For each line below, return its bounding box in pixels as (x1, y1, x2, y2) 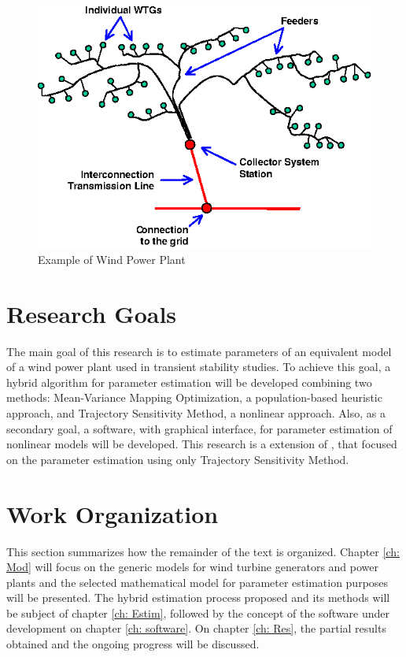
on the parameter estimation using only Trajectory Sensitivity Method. (6, 451, 349, 467)
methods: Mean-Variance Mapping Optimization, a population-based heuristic (6, 389, 382, 406)
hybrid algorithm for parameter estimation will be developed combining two (6, 373, 372, 390)
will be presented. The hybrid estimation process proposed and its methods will (6, 589, 390, 606)
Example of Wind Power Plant (38, 251, 186, 267)
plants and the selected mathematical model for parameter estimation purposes (6, 573, 389, 590)
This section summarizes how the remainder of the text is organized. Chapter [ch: (6, 543, 400, 559)
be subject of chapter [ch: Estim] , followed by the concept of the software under (6, 604, 390, 621)
